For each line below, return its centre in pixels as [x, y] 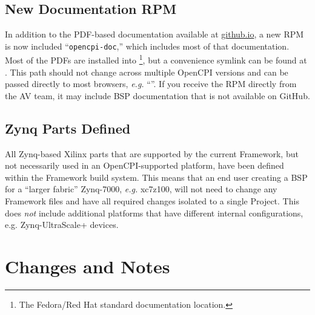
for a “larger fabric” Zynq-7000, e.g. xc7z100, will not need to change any [141, 189]
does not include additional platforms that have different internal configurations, [154, 213]
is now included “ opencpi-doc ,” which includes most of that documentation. [147, 46]
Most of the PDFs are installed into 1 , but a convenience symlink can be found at [156, 59]
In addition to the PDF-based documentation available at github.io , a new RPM [154, 34]
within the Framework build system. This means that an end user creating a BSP [156, 177]
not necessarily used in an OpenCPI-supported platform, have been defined [144, 165]
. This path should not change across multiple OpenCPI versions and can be [147, 72]
